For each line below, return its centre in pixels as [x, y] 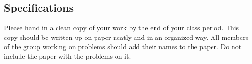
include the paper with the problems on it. [68, 56]
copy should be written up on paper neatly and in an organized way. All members [126, 37]
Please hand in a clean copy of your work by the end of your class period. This [122, 28]
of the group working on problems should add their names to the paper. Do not [123, 46]
